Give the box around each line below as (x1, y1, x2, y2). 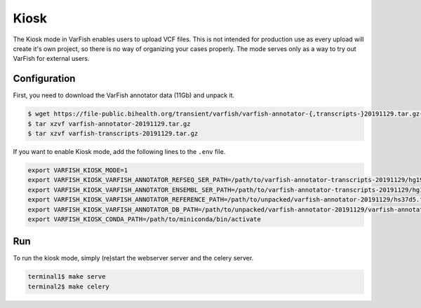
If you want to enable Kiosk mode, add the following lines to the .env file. (13, 147, 226, 155)
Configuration (13, 73, 76, 85)
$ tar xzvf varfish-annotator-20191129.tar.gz (27, 120, 191, 127)
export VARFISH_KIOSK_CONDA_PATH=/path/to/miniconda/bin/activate (27, 215, 261, 223)
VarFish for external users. (13, 55, 90, 63)
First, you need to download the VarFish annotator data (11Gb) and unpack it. (13, 91, 235, 99)
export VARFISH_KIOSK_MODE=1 (27, 166, 128, 174)
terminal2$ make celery (27, 282, 110, 290)
